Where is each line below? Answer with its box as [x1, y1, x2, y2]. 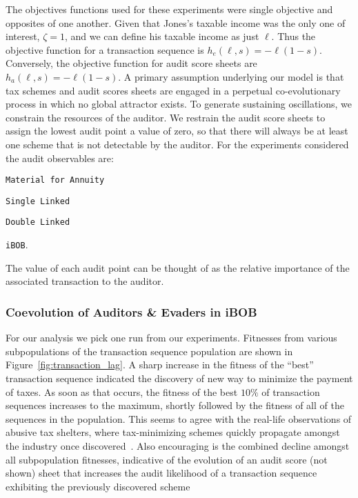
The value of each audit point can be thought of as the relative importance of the [6, 260, 350, 275]
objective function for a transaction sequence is [6, 42, 204, 57]
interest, [6, 29, 40, 43]
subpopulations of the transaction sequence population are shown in [6, 343, 293, 358]
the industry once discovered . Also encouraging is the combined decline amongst [6, 438, 350, 452]
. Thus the [271, 29, 316, 43]
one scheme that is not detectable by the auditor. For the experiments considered [6, 137, 349, 151]
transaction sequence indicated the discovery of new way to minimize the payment [6, 370, 353, 385]
